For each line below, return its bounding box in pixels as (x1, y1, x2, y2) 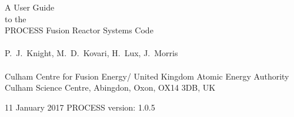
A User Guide (5, 1, 55, 13)
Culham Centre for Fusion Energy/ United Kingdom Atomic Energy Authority (5, 70, 289, 82)
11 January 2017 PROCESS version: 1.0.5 (5, 101, 155, 113)
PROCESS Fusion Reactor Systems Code (5, 24, 153, 36)
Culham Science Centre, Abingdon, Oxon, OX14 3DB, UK (5, 81, 216, 94)
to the (5, 12, 26, 25)
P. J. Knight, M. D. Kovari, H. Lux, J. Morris (5, 47, 178, 59)
